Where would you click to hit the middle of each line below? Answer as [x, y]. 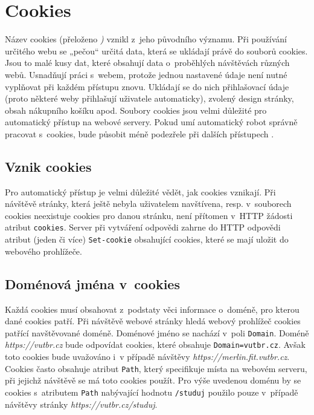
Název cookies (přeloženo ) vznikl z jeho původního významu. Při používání [146, 39]
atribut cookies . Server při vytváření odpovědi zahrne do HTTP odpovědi [143, 227]
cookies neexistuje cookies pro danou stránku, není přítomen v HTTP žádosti [149, 215]
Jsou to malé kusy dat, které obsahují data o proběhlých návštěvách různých [147, 63]
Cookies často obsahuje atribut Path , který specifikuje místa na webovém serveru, [156, 368]
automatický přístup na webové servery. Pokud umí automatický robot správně [151, 122]
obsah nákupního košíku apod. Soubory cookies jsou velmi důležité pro [136, 110]
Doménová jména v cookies [92, 283]
